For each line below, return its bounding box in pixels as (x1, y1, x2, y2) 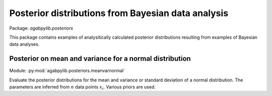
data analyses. (9, 41, 40, 47)
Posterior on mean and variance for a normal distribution (9, 54, 191, 63)
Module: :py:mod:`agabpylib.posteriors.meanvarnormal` (9, 68, 125, 74)
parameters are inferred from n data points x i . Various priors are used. (9, 84, 156, 91)
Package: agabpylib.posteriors (9, 25, 73, 31)
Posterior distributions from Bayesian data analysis (9, 8, 229, 19)
